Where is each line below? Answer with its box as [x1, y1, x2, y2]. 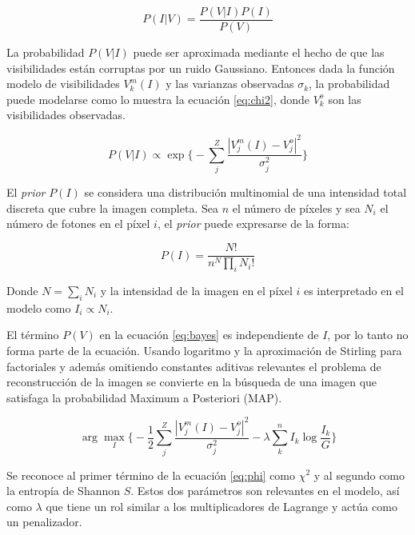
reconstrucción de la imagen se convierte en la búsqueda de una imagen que [6, 373, 377, 390]
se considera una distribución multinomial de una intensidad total [84, 184, 407, 201]
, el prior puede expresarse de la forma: [157, 215, 349, 232]
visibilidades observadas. [6, 106, 126, 123]
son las [328, 90, 361, 107]
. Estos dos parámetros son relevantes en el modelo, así [130, 482, 400, 499]
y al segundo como [313, 466, 405, 483]
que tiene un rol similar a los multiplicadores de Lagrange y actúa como [46, 497, 397, 514]
